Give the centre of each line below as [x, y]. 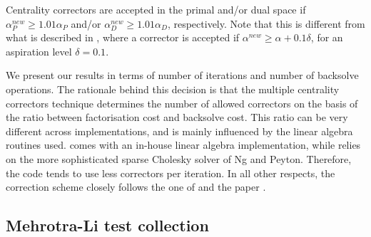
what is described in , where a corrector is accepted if [123, 37]
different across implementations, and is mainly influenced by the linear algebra [179, 131]
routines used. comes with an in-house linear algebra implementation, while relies [183, 145]
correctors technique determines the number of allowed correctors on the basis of [182, 103]
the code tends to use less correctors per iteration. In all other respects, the [171, 173]
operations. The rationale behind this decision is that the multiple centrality [173, 89]
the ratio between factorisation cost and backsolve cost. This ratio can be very [177, 117]
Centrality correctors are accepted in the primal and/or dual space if [156, 9]
